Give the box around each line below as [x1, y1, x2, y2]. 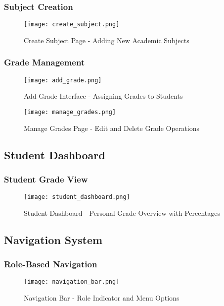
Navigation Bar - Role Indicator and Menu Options [24, 293, 179, 303]
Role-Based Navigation [4, 258, 97, 270]
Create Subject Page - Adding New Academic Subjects [24, 35, 189, 45]
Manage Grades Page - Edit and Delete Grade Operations [24, 122, 199, 133]
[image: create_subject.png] [24, 21, 120, 28]
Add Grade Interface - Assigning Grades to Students [24, 91, 183, 101]
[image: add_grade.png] [24, 76, 102, 84]
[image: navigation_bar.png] [24, 278, 120, 286]
